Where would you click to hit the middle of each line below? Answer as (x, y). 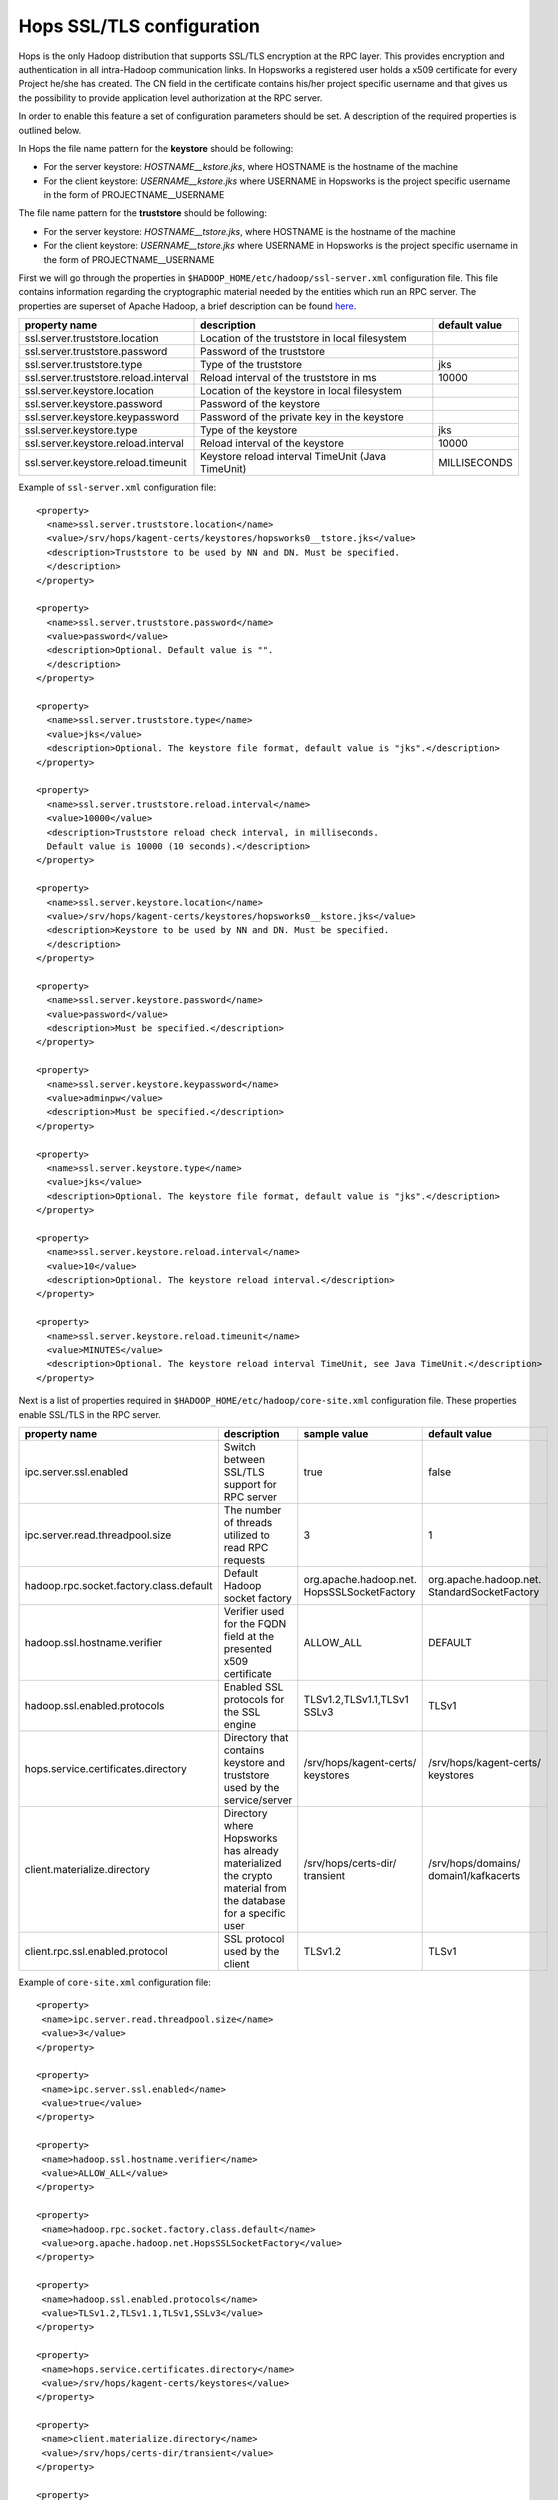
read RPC (246, 1547)
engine (240, 1724)
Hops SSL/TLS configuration (139, 26)
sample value (336, 1433)
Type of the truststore (251, 365)
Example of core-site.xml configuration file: (115, 1982)
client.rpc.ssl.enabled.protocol (96, 1951)
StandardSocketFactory (484, 1592)
